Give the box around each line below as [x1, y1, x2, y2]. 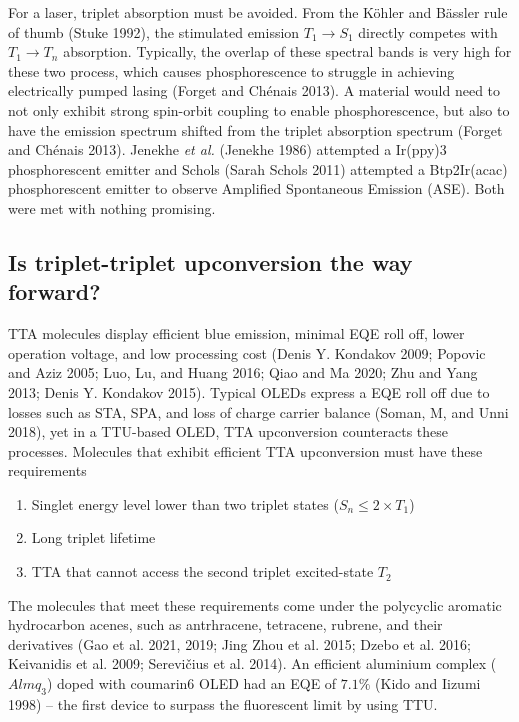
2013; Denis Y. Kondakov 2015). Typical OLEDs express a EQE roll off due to [8, 381, 490, 402]
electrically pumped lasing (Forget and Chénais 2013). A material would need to [8, 80, 501, 101]
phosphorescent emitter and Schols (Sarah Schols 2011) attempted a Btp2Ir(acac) [8, 158, 508, 179]
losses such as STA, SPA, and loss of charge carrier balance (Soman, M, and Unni [8, 401, 509, 422]
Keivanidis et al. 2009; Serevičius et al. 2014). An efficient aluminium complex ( [8, 653, 497, 674]
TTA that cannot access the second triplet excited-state [31, 561, 374, 582]
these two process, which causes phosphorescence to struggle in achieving [8, 60, 455, 81]
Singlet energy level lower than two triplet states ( [31, 493, 339, 514]
